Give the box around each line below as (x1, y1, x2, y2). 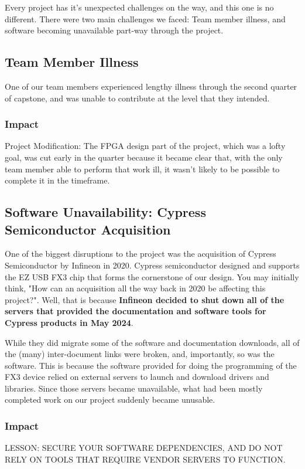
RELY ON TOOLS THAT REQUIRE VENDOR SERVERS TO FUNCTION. (5, 453, 286, 465)
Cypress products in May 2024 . (5, 316, 133, 328)
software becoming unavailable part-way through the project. (5, 24, 224, 36)
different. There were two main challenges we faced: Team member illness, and (5, 12, 286, 25)
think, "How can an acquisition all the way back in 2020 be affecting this (5, 282, 266, 294)
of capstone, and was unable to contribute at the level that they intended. (5, 91, 270, 104)
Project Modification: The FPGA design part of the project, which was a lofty (5, 140, 286, 152)
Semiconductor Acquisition (5, 220, 171, 238)
